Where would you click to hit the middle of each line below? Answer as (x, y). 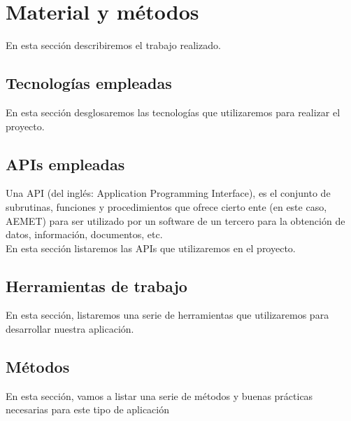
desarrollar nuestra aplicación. (70, 329)
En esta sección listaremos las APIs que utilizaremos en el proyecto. (151, 248)
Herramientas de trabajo (96, 285)
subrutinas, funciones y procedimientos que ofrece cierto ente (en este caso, (166, 206)
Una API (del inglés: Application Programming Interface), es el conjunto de (168, 193)
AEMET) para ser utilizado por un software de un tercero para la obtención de (175, 220)
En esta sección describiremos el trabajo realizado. (113, 45)
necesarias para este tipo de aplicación (88, 409)
